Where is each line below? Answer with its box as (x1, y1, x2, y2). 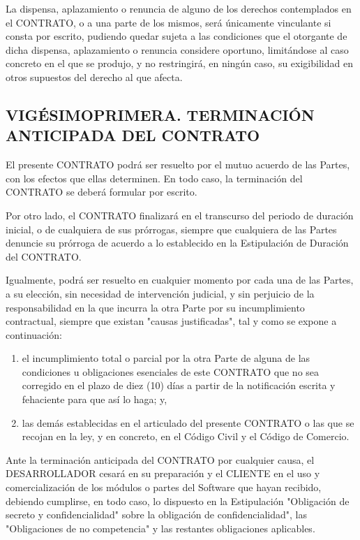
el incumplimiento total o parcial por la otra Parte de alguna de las (22, 351, 310, 365)
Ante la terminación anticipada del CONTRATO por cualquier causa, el (6, 452, 315, 467)
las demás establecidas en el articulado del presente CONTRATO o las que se (22, 415, 354, 430)
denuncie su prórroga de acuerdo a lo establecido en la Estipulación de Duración (6, 235, 349, 250)
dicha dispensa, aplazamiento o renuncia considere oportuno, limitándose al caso (6, 42, 349, 57)
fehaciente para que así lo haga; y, (22, 392, 167, 407)
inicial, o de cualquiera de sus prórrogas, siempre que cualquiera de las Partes (6, 221, 337, 236)
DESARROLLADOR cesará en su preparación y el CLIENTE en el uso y (6, 466, 320, 481)
